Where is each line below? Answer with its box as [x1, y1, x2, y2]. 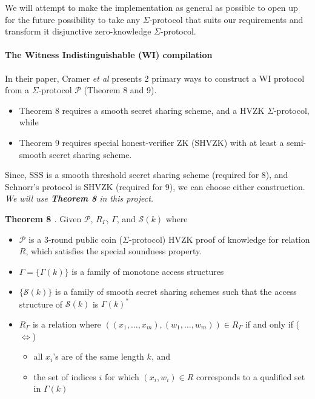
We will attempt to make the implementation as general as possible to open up [5, 1, 298, 13]
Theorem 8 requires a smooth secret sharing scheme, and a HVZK [19, 104, 265, 116]
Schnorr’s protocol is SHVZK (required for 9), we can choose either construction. [5, 180, 305, 193]
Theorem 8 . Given [5, 212, 82, 225]
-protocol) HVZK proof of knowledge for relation [128, 232, 310, 245]
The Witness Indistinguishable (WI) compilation [5, 48, 213, 61]
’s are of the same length [53, 350, 144, 363]
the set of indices [33, 370, 96, 383]
